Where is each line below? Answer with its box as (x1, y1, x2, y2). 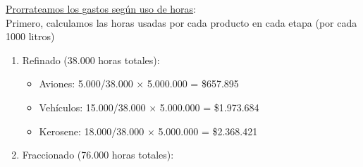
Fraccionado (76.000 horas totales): (22, 147, 174, 162)
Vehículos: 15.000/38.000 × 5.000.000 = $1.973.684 (39, 99, 259, 114)
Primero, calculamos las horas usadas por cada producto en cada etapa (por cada (6, 15, 357, 30)
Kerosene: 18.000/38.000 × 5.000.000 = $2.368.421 (39, 123, 258, 138)
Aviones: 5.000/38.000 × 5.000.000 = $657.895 (39, 76, 239, 91)
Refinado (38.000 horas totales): (22, 52, 160, 67)
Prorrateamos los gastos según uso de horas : (6, 1, 196, 16)
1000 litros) (6, 29, 55, 44)
